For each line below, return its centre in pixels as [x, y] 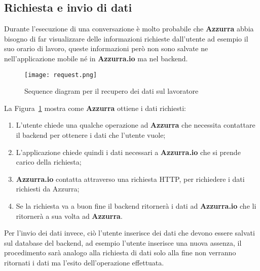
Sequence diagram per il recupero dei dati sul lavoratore [112, 91]
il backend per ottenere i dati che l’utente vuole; [91, 135]
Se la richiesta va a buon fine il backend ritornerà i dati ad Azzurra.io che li [136, 205]
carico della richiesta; [49, 162]
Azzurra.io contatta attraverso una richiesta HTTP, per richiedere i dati [130, 179]
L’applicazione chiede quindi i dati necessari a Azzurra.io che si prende [128, 152]
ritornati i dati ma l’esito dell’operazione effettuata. [84, 262]
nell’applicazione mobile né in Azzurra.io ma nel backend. [96, 58]
